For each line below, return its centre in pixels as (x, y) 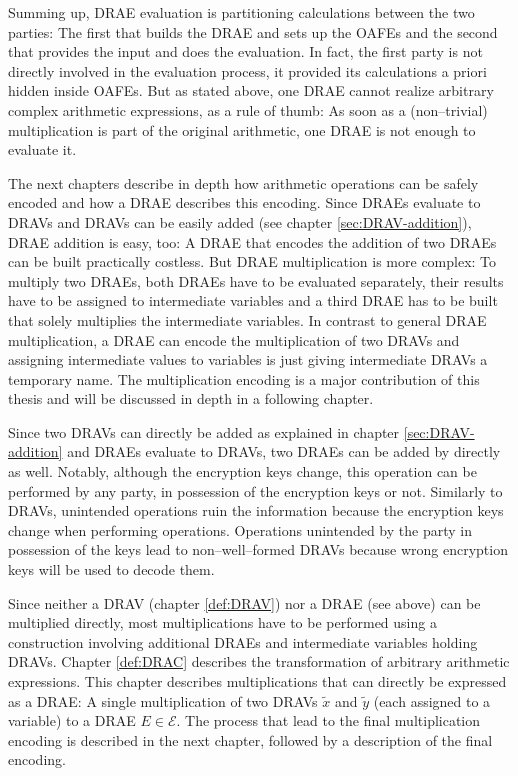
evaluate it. (42, 149)
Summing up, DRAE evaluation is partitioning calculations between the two (241, 12)
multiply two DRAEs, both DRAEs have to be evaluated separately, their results (256, 280)
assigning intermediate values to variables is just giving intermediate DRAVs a (248, 359)
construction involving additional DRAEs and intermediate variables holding (243, 641)
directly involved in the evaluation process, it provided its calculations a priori (247, 70)
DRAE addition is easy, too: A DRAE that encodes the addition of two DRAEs (252, 241)
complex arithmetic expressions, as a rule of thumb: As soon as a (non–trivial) (248, 109)
